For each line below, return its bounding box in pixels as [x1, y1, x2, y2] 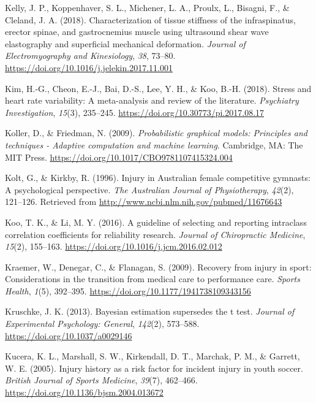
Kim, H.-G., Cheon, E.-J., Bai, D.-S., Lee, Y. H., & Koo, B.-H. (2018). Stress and [5, 82, 312, 94]
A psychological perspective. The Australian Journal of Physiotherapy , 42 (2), [5, 183, 294, 196]
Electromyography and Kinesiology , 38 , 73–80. [5, 49, 176, 62]
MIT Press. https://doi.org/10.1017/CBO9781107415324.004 [5, 150, 233, 163]
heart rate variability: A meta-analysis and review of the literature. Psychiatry [5, 94, 299, 107]
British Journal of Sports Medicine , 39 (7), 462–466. [5, 374, 198, 386]
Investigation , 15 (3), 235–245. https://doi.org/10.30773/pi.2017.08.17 [5, 106, 265, 118]
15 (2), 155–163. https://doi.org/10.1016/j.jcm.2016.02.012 [5, 240, 222, 253]
